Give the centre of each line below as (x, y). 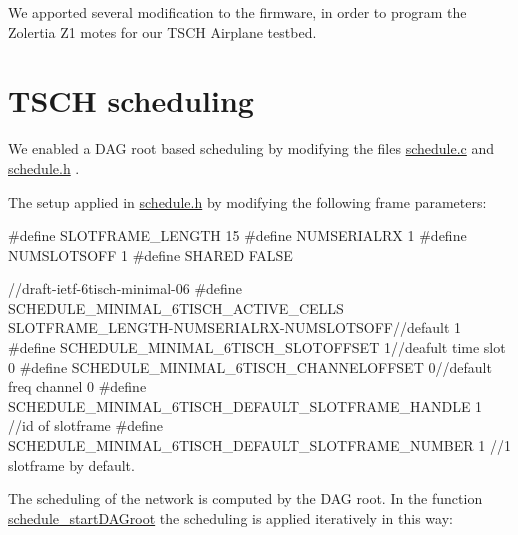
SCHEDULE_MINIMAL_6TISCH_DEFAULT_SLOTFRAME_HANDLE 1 (245, 405)
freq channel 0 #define (77, 386)
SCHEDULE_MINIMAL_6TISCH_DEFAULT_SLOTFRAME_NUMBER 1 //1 (259, 445)
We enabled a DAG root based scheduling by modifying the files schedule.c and (251, 148)
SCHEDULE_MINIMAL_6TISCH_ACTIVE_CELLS (176, 307)
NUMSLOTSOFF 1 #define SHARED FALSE (150, 254)
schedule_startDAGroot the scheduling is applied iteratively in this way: (230, 517)
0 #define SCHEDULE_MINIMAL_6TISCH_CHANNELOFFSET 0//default (250, 366)
